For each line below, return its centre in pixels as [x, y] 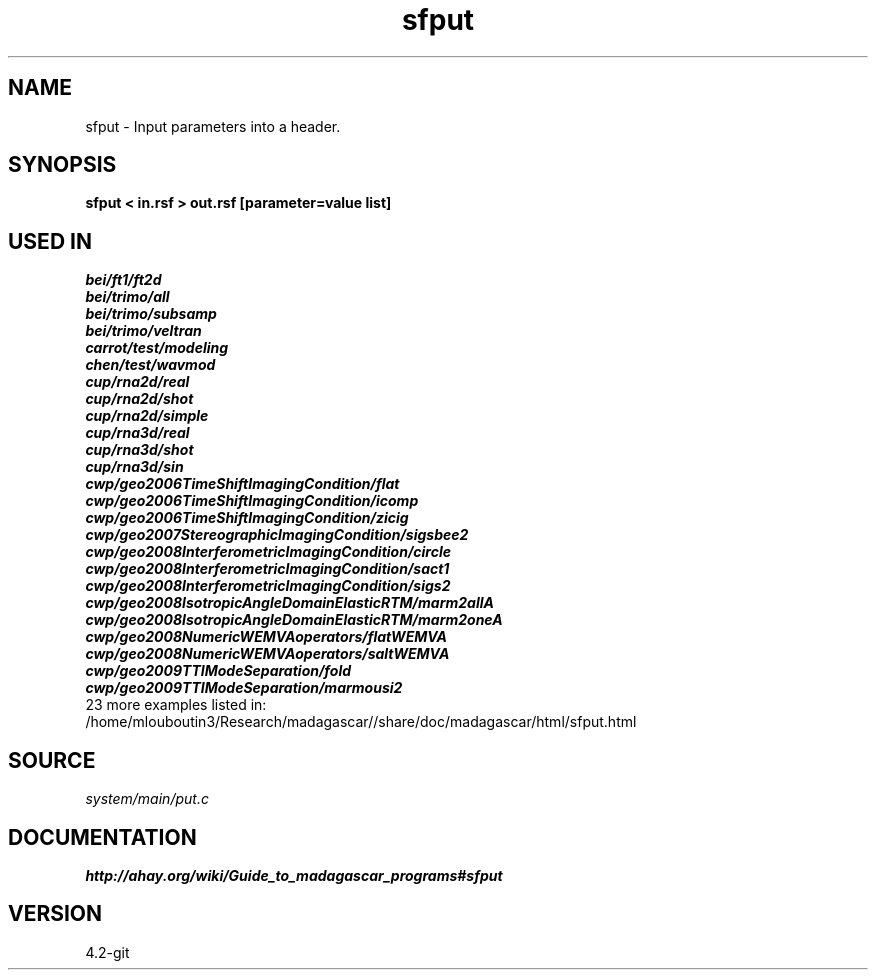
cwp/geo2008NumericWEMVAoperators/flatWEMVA [266, 637]
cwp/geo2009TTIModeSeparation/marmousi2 [244, 688]
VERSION [55, 914]
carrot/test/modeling [157, 348]
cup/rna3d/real [137, 433]
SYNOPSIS [62, 165]
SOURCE [52, 760]
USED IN [50, 241]
